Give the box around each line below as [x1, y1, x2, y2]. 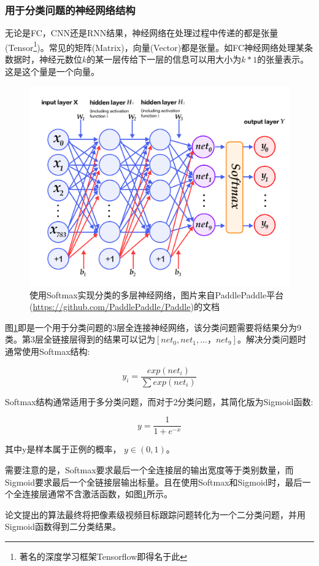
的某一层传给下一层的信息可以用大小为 [86, 53, 242, 66]
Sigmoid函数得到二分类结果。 [5, 520, 121, 533]
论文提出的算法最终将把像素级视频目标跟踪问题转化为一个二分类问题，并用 [5, 508, 306, 521]
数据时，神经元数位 [5, 53, 82, 66]
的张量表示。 [257, 53, 309, 66]
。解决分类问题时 [237, 333, 306, 346]
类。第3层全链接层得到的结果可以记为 [5, 333, 155, 346]
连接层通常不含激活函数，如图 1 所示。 [21, 487, 172, 500]
